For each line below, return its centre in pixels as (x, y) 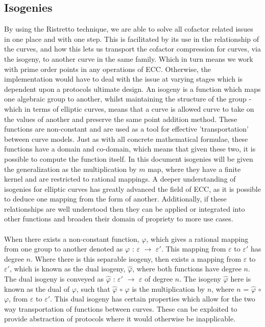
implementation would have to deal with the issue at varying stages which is (124, 79)
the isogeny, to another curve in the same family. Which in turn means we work (129, 58)
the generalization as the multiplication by (70, 169)
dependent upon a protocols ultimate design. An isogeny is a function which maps (132, 89)
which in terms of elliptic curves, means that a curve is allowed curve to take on (129, 108)
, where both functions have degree (187, 269)
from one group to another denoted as (64, 249)
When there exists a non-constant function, (72, 238)
